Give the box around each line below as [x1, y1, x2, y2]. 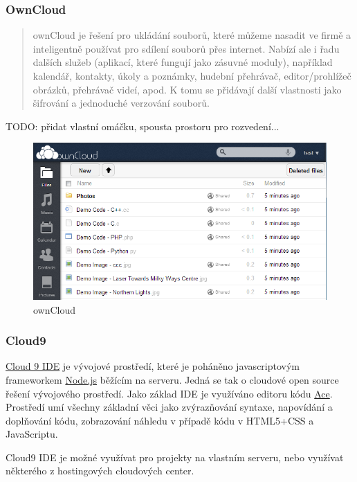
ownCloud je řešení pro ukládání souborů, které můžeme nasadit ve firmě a [33, 28, 351, 42]
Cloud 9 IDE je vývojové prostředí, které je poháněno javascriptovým [6, 359, 300, 373]
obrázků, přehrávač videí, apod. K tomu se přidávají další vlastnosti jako [33, 82, 342, 96]
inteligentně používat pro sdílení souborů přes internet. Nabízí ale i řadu [33, 41, 340, 55]
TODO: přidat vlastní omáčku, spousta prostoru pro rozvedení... [6, 118, 280, 133]
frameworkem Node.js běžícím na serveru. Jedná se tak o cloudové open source [6, 372, 339, 386]
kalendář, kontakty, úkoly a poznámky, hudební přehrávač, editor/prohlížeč [33, 69, 351, 82]
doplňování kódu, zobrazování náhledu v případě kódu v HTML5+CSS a [6, 413, 314, 427]
